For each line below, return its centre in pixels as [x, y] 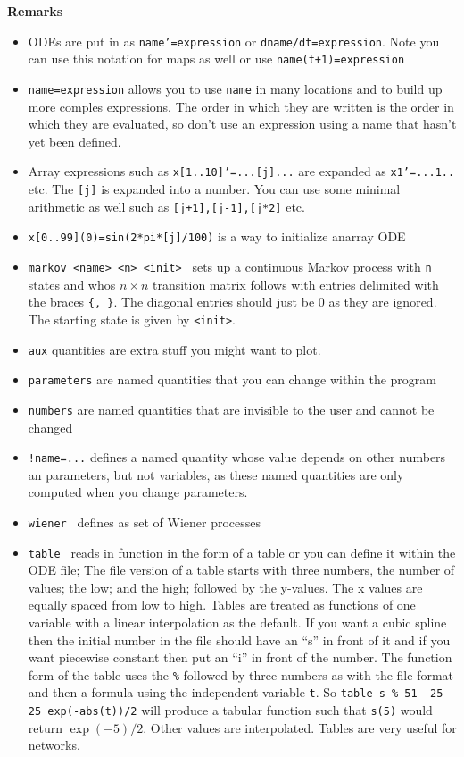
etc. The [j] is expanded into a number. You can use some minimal [214, 189]
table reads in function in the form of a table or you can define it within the [242, 552]
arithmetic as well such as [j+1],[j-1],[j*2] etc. [166, 206]
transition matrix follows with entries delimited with [295, 284]
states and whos [72, 284]
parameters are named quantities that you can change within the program [232, 379]
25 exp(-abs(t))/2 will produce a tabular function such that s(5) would [230, 710]
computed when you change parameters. [138, 492]
